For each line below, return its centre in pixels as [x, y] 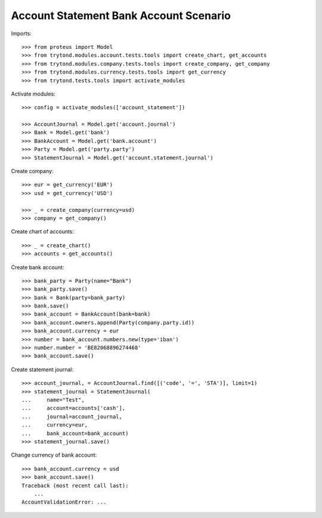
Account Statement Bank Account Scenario [121, 16]
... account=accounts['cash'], [74, 408]
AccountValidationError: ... [64, 502]
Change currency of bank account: [54, 455]
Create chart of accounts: [43, 232]
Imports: [21, 33]
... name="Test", [53, 400]
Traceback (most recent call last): [75, 485]
